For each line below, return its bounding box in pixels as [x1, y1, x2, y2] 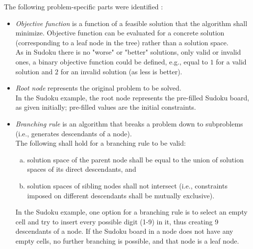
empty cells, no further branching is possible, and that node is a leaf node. [15, 235, 239, 246]
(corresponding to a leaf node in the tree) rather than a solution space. [15, 37, 228, 47]
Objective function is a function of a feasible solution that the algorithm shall [15, 18, 248, 28]
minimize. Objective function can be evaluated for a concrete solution [15, 28, 225, 38]
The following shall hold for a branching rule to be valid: [15, 138, 186, 148]
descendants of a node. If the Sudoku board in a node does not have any [15, 226, 233, 236]
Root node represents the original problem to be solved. [15, 83, 181, 93]
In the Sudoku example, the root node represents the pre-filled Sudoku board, [15, 92, 250, 102]
